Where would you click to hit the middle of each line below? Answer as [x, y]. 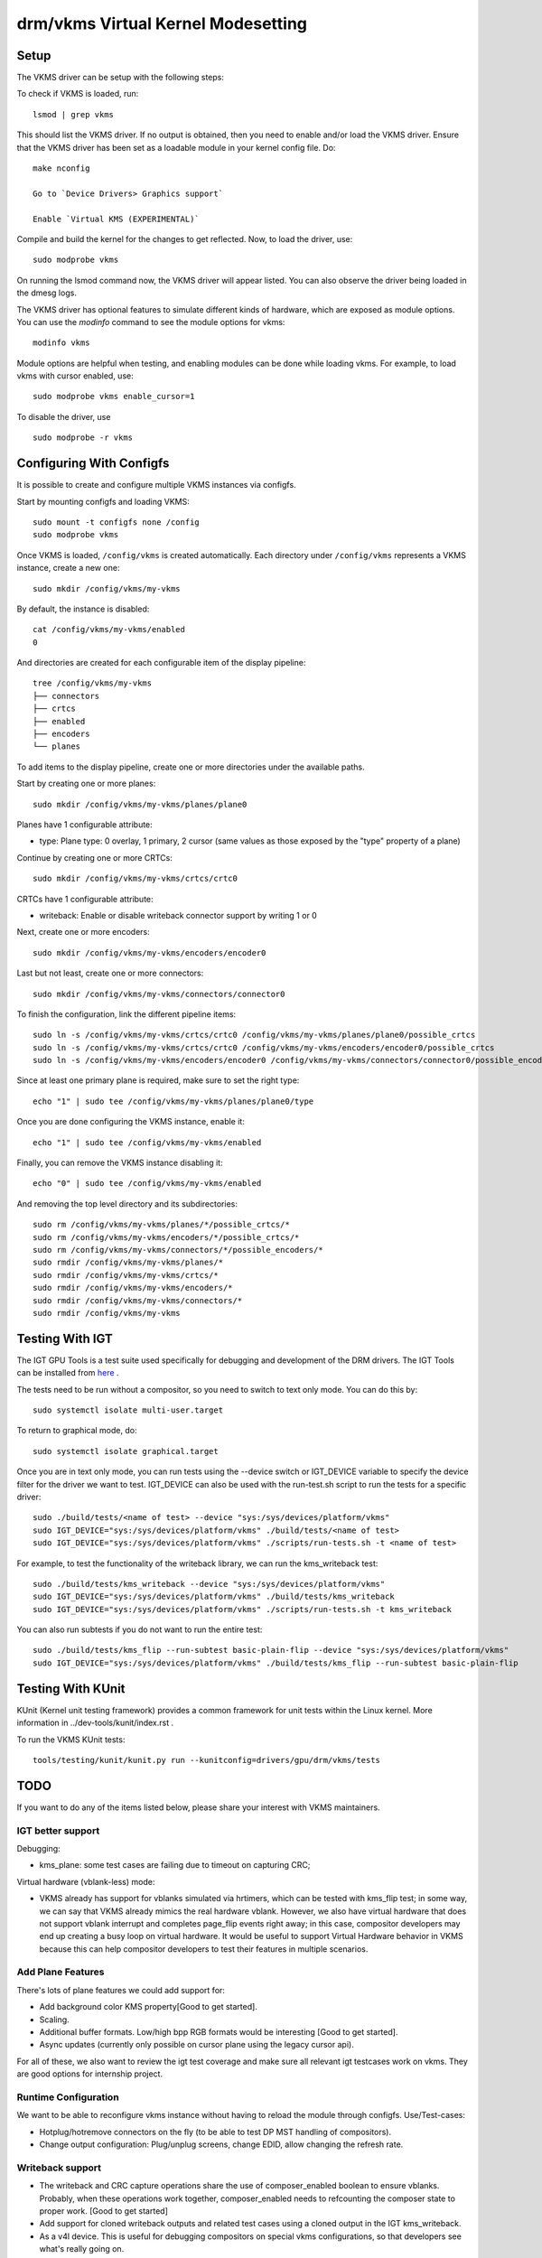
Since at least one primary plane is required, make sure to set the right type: [158, 1080]
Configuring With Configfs [93, 464]
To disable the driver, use [64, 416]
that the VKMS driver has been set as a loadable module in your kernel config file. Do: [176, 147]
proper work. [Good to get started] [104, 2211]
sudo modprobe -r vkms [83, 438]
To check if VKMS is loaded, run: [78, 94]
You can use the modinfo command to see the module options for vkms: [151, 322]
